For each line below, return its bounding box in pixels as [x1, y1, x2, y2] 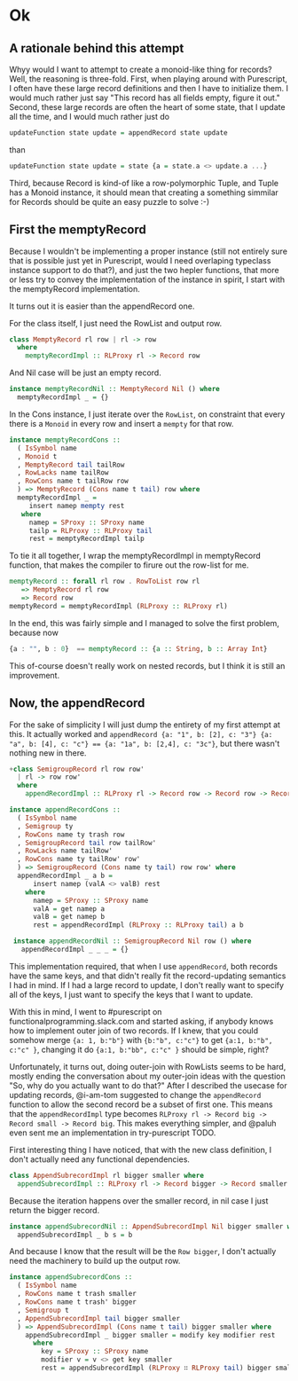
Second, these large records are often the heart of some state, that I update [9, 102, 286, 112]
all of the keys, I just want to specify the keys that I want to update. [9, 989, 254, 1000]
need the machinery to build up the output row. [9, 1256, 181, 1267]
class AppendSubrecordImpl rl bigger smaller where [9, 1171, 204, 1180]
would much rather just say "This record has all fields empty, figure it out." [9, 92, 281, 103]
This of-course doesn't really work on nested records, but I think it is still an [9, 660, 286, 671]
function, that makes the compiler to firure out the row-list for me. [9, 560, 249, 570]
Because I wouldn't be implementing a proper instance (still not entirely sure [9, 246, 288, 256]
